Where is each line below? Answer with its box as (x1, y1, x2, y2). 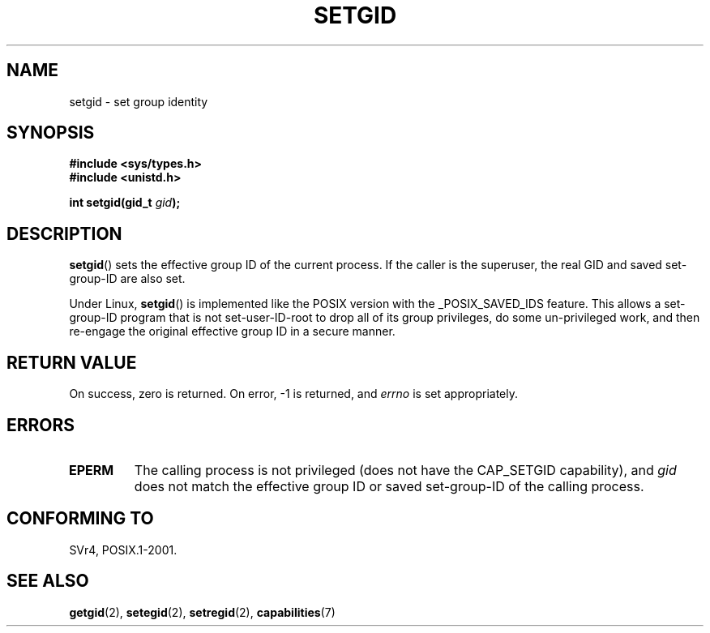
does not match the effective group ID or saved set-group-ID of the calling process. (134, 477, 644, 494)
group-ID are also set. (69, 272, 186, 286)
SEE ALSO (6, 571, 89, 592)
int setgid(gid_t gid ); (69, 195, 181, 210)
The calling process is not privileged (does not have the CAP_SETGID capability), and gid (134, 461, 677, 478)
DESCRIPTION (6, 223, 122, 244)
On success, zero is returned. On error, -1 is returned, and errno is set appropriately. (69, 387, 518, 401)
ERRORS (6, 414, 75, 435)
